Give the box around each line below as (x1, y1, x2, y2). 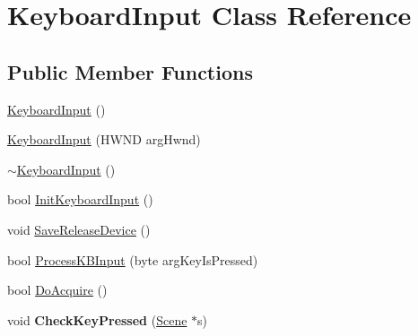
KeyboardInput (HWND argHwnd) (7, 130, 201, 149)
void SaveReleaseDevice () (7, 220, 151, 238)
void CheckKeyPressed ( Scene (7, 310, 187, 329)
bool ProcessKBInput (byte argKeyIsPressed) (7, 250, 258, 269)
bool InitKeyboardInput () (7, 190, 153, 209)
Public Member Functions (7, 57, 253, 85)
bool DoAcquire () (7, 280, 108, 299)
